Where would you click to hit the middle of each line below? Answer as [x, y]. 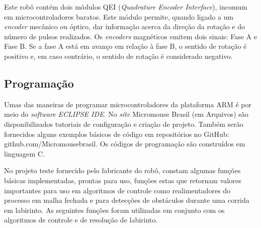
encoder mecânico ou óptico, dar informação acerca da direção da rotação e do [124, 26]
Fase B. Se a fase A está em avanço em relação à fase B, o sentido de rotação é [125, 46]
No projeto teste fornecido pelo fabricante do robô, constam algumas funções [122, 170]
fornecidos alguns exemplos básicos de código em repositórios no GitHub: [117, 134]
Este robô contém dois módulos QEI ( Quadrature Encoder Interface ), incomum [126, 7]
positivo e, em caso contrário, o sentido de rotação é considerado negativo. [118, 56]
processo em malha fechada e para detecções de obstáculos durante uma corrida [127, 200]
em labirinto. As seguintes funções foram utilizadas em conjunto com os [114, 210]
